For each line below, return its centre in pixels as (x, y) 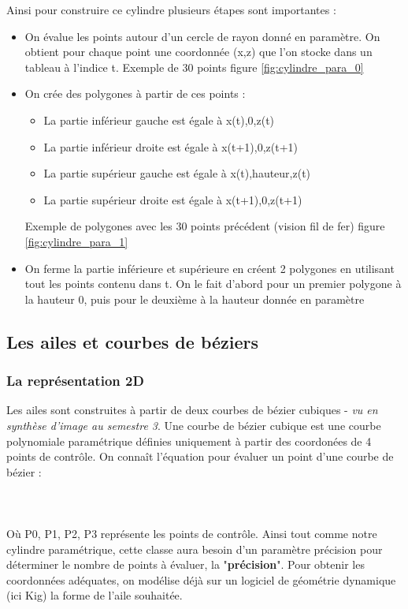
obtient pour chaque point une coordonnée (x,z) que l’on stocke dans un (198, 52)
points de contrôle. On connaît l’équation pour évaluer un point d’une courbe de (200, 456)
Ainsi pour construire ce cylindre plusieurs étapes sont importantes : (171, 9)
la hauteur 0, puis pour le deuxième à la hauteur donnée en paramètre (195, 299)
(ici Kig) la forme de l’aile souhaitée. (95, 595)
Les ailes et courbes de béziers (133, 341)
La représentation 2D (75, 381)
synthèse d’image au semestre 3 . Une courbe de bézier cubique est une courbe (194, 425)
